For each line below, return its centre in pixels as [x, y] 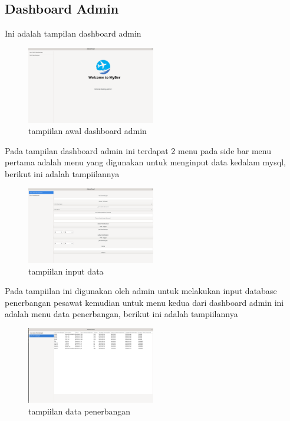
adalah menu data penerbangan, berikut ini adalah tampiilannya [121, 314]
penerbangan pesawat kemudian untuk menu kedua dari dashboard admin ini [144, 302]
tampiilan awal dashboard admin [88, 131]
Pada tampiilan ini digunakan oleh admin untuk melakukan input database [141, 291]
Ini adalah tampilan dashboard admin [73, 33]
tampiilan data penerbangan [80, 411]
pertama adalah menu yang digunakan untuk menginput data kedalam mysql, [145, 162]
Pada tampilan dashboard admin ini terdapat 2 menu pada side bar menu [138, 150]
